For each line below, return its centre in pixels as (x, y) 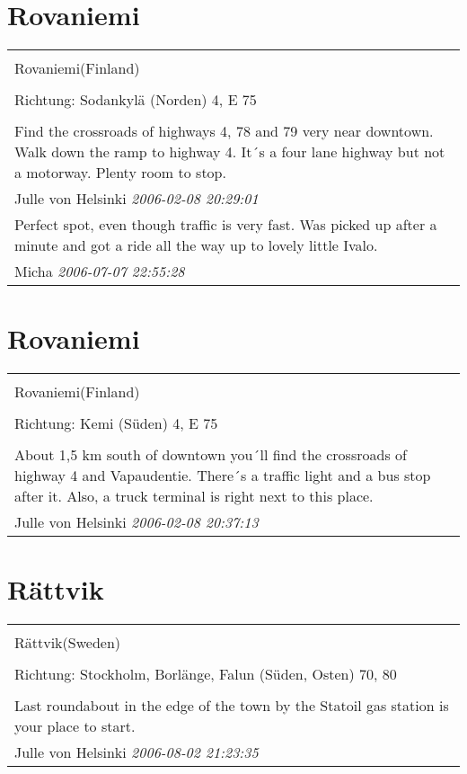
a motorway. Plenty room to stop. (120, 173)
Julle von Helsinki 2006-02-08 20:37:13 (137, 522)
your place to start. (75, 726)
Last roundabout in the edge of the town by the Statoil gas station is (232, 706)
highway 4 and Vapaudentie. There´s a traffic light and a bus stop (223, 476)
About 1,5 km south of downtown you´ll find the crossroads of (211, 455)
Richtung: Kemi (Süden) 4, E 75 (116, 423)
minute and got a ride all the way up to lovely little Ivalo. (196, 245)
